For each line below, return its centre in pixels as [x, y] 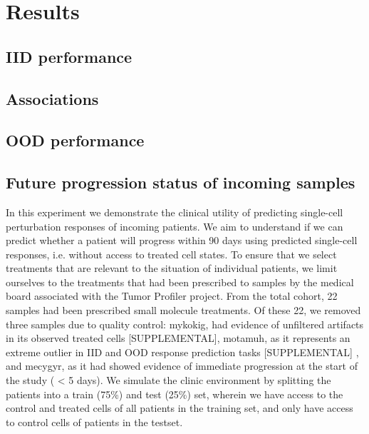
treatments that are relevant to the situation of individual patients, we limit [172, 268]
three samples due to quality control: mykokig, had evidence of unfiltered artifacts [185, 324]
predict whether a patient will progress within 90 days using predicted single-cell [182, 240]
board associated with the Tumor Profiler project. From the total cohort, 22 [172, 296]
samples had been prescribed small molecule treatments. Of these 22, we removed [183, 310]
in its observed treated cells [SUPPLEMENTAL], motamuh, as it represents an [178, 338]
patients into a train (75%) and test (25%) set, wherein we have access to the [175, 394]
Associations [52, 98]
